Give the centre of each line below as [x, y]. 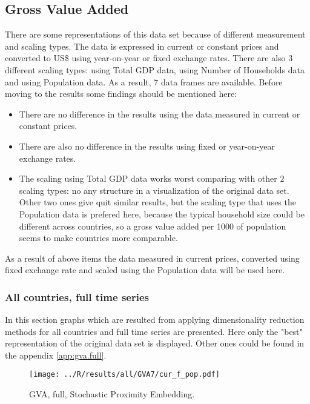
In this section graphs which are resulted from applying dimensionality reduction [155, 320]
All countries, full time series [77, 296]
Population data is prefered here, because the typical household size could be [162, 214]
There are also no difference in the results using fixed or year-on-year [147, 146]
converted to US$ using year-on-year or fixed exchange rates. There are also [145, 58]
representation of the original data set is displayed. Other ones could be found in [155, 343]
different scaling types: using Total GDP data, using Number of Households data [155, 69]
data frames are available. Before [222, 81]
